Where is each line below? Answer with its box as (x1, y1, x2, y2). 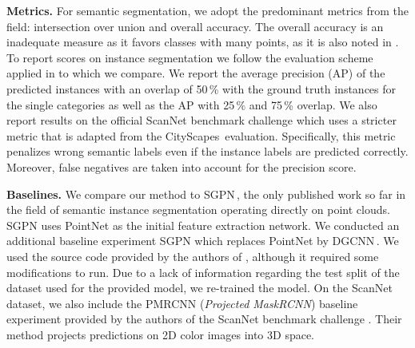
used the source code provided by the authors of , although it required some (6, 247, 379, 264)
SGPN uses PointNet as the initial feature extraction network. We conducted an (6, 216, 400, 233)
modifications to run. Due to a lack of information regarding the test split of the (6, 263, 400, 280)
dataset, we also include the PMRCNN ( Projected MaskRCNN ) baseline (6, 295, 358, 311)
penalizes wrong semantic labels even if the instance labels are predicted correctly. (6, 143, 409, 160)
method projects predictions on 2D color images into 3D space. (6, 326, 315, 342)
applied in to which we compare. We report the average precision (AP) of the (6, 65, 385, 81)
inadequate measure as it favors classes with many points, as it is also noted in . (6, 34, 399, 50)
